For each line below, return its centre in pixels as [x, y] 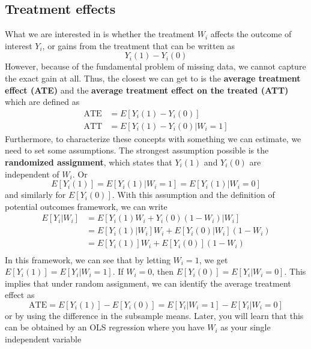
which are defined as [42, 102]
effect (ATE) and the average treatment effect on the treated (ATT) [147, 90]
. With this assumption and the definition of [193, 195]
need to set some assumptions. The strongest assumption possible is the [137, 150]
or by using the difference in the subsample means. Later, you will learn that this [154, 315]
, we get [213, 259]
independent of [32, 174]
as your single [246, 327]
